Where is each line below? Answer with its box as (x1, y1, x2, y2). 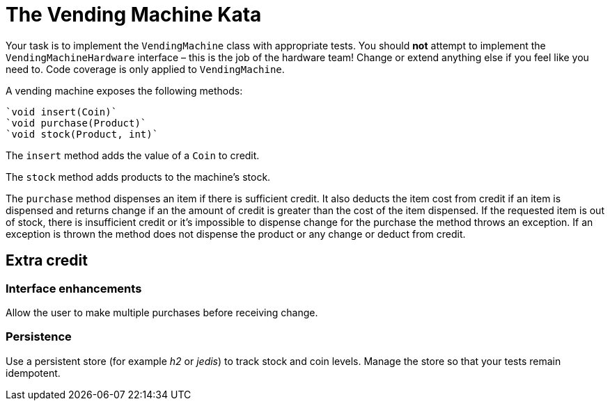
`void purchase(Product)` (6, 117, 147, 129)
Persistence (6, 330, 72, 344)
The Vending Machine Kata (6, 3, 262, 26)
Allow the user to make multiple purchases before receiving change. (6, 306, 318, 318)
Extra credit (6, 252, 88, 270)
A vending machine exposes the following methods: (6, 84, 243, 97)
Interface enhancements (6, 281, 142, 295)
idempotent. (6, 366, 61, 379)
